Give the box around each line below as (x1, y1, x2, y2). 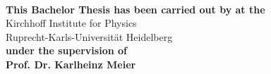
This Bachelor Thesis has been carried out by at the (6, 1, 265, 16)
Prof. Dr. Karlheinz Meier (6, 56, 136, 71)
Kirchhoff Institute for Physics (6, 16, 137, 30)
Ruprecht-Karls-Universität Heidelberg (6, 29, 173, 44)
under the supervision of (6, 43, 127, 58)
